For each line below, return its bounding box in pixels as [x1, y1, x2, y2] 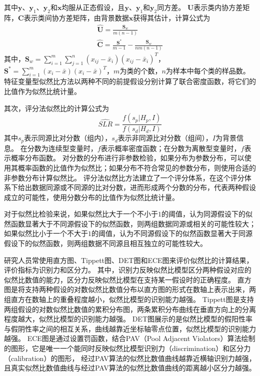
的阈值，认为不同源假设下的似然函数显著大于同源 [91, 228, 252, 238]
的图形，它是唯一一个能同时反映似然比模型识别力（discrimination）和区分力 [4, 343, 251, 353]
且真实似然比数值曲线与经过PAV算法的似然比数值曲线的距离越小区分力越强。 [4, 362, 256, 373]
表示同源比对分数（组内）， [24, 132, 112, 143]
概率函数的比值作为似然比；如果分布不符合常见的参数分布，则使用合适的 [17, 162, 256, 172]
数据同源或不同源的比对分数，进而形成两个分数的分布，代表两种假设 [31, 182, 256, 192]
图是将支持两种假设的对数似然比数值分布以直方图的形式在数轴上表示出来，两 [4, 284, 256, 294]
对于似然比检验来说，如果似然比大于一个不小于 [4, 208, 158, 219]
